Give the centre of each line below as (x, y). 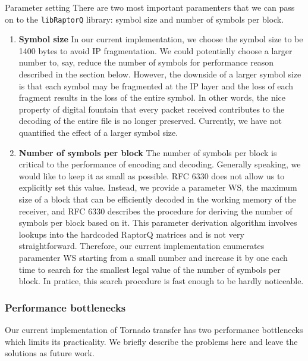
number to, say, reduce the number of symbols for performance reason (146, 62)
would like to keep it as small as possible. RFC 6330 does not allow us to (152, 175)
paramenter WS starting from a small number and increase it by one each (153, 257)
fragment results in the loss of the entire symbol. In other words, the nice (152, 97)
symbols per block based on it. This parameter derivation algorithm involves (158, 222)
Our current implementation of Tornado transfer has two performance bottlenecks (154, 329)
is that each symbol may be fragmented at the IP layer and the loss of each (156, 85)
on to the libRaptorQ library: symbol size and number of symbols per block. (144, 19)
